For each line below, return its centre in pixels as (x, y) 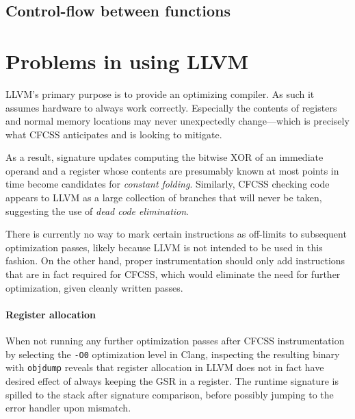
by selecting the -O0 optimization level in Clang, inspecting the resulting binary (173, 354)
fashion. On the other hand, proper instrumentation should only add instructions (175, 261)
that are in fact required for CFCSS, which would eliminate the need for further (173, 274)
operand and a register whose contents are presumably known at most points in (172, 170)
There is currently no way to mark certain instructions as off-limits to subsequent (176, 234)
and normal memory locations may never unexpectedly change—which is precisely (177, 121)
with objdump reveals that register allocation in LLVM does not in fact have (165, 367)
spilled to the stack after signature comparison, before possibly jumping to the (170, 394)
